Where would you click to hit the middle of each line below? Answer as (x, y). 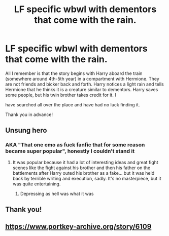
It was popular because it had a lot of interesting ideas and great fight (85, 162)
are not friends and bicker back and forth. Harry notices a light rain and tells (84, 84)
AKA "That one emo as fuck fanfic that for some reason (75, 145)
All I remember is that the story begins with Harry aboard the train (74, 73)
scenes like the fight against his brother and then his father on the (81, 168)
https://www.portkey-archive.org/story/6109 (78, 227)
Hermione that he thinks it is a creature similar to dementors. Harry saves (82, 89)
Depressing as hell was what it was (57, 193)
